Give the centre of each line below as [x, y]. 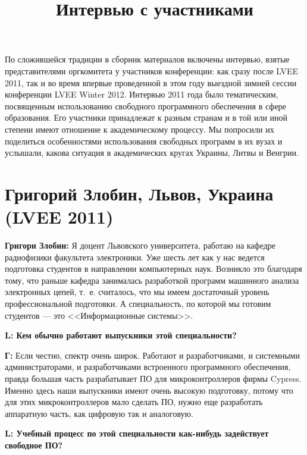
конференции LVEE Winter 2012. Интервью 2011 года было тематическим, [142, 94]
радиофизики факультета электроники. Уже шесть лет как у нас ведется [135, 257]
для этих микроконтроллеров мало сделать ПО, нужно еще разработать [134, 402]
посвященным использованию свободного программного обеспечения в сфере [145, 106]
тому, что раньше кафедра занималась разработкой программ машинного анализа [152, 280]
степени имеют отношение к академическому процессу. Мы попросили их [140, 129]
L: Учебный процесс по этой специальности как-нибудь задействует [137, 433]
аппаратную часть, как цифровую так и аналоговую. [99, 413]
